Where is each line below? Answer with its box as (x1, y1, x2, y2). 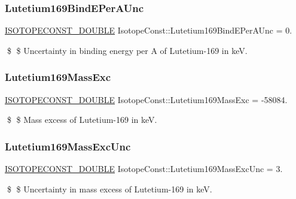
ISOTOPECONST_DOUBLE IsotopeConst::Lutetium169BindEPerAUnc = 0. (5, 24, 292, 37)
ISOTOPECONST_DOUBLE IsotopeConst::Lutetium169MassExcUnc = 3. (5, 162, 283, 175)
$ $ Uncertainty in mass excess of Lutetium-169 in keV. (7, 182, 212, 195)
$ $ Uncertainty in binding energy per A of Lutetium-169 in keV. (7, 44, 248, 56)
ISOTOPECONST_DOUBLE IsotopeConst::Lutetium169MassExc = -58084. (5, 93, 288, 105)
